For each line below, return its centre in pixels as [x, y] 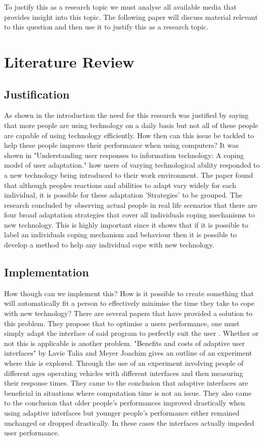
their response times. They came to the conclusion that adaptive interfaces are [126, 383]
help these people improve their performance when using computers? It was [122, 145]
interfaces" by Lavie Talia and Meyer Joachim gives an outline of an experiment [128, 353]
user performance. [32, 433]
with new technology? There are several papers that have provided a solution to [128, 313]
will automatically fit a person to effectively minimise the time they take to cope [129, 303]
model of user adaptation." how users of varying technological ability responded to [132, 165]
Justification [37, 94]
